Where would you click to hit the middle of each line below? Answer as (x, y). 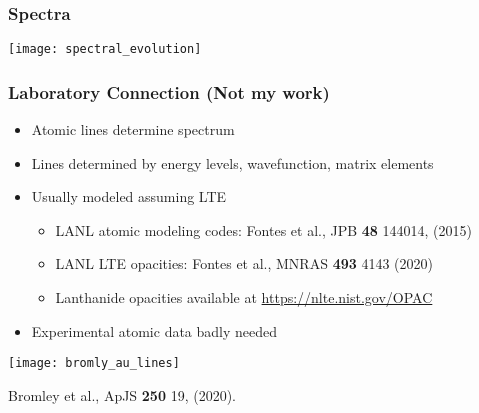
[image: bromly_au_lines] (94, 363)
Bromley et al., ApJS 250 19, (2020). (122, 394)
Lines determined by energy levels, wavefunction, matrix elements (232, 162)
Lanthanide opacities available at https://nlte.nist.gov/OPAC (244, 297)
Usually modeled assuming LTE (129, 196)
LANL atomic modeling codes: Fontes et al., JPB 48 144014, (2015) (263, 229)
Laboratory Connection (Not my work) (169, 91)
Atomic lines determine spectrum (133, 129)
